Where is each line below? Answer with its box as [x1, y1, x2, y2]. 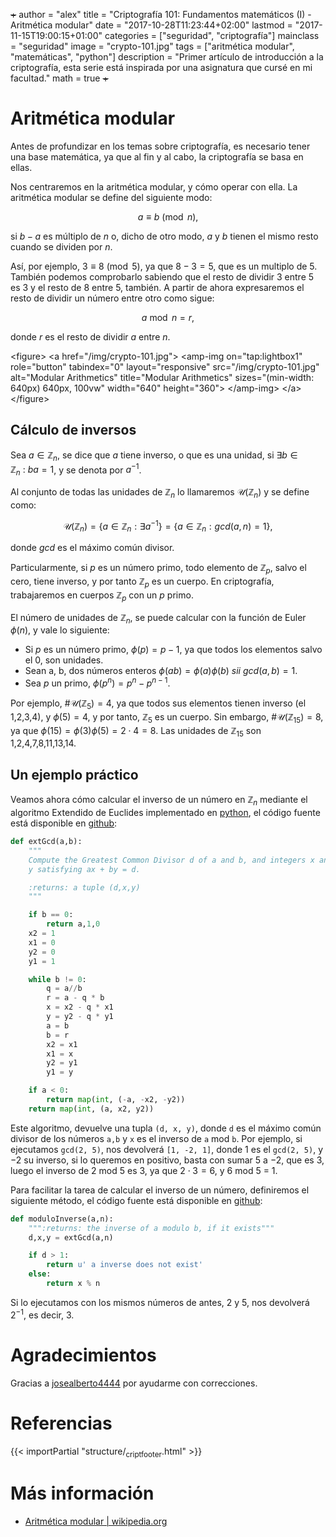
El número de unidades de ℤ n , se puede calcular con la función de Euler [10, 611, 307, 626]
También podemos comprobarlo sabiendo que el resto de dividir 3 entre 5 [10, 270, 315, 283]
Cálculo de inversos [10, 422, 137, 439]
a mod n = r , [141, 311, 195, 323]
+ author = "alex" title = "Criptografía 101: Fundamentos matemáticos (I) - [10, 9, 312, 20]
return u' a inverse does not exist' [46, 1260, 203, 1270]
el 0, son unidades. [24, 654, 104, 666]
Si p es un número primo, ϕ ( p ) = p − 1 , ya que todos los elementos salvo [24, 644, 323, 656]
